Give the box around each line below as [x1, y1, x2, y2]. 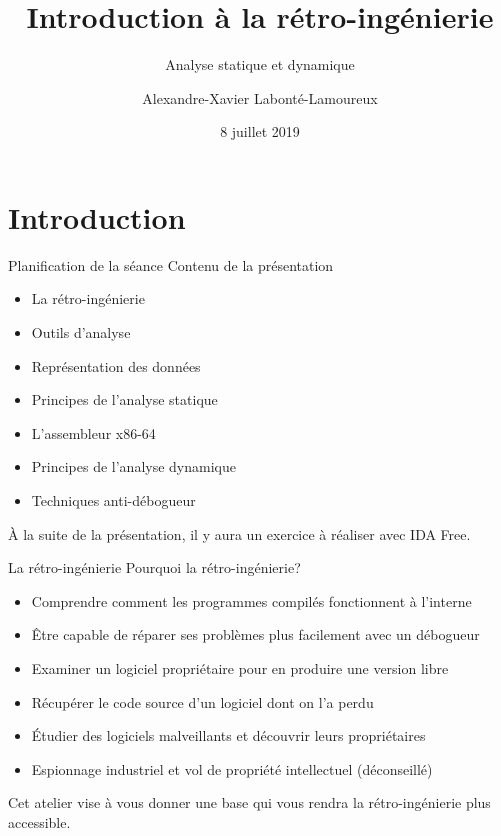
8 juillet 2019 [220, 121, 300, 142]
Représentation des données [31, 355, 201, 376]
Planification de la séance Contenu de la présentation [8, 254, 334, 275]
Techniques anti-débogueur [31, 490, 196, 510]
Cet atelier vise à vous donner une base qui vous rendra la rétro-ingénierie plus [8, 792, 491, 813]
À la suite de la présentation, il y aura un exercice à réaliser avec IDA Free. [8, 523, 471, 544]
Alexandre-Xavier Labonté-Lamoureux [142, 87, 378, 108]
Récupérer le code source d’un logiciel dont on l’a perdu [31, 691, 374, 712]
